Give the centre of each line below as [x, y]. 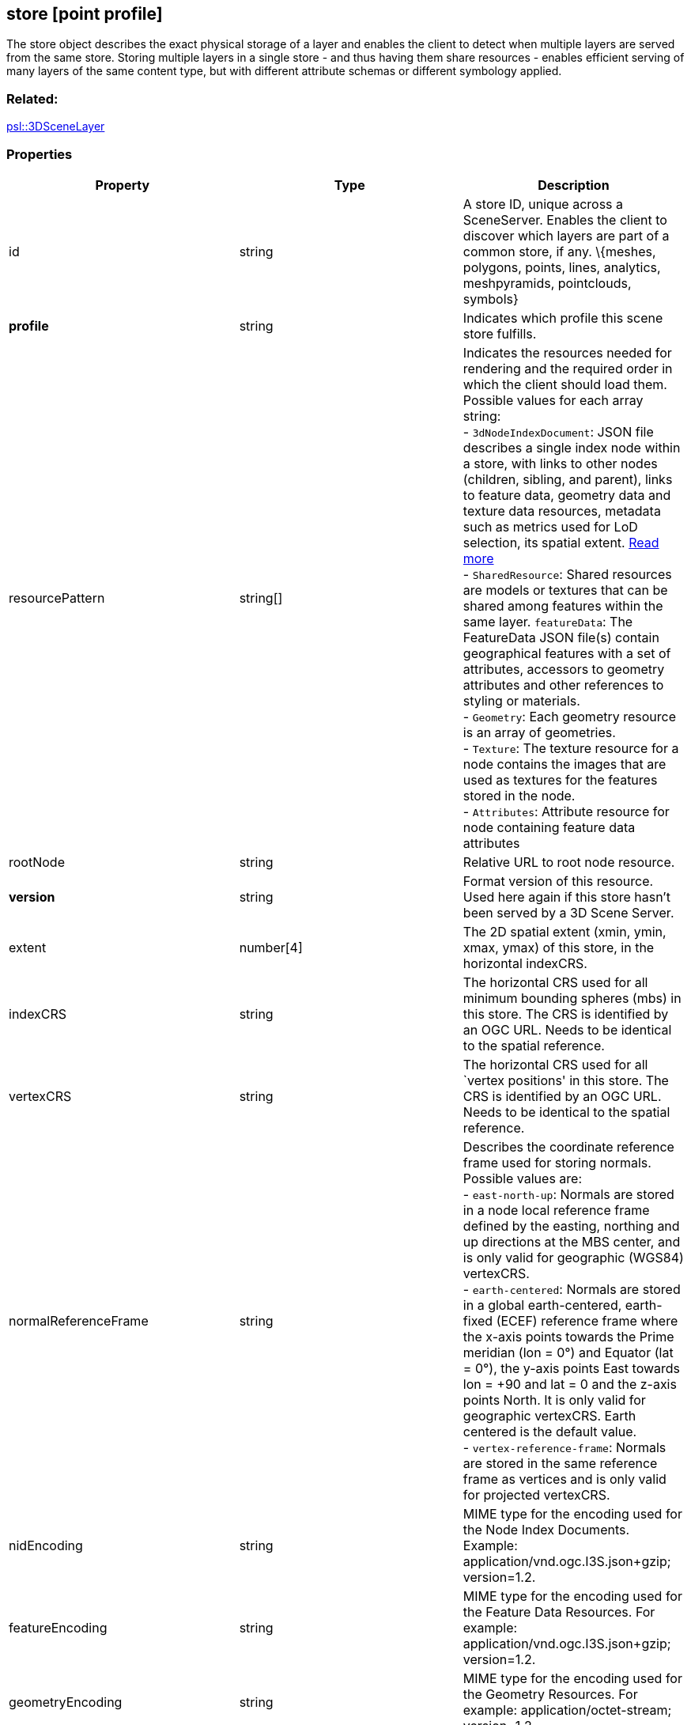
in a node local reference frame [556, 1210]
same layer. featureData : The [548, 621]
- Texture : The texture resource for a [571, 748]
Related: [32, 98]
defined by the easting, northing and [571, 1226]
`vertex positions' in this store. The [566, 1080]
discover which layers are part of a [566, 235]
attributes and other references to [563, 685]
